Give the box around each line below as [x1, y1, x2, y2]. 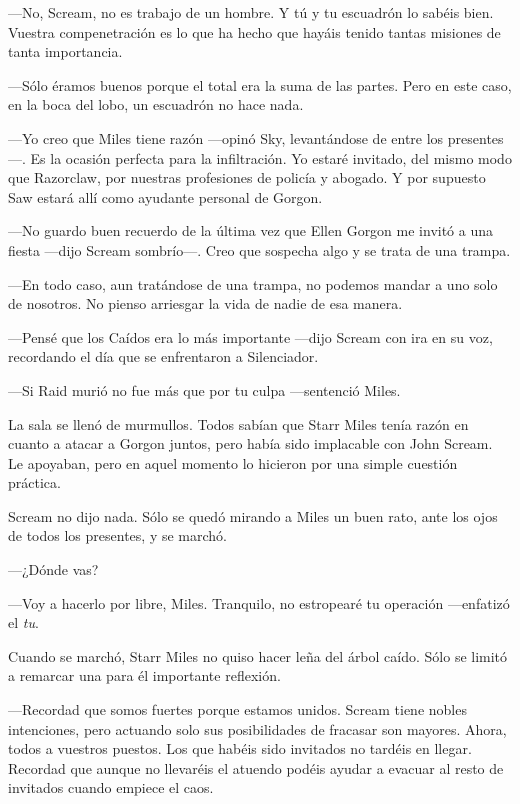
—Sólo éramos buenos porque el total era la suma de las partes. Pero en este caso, [8, 74, 512, 95]
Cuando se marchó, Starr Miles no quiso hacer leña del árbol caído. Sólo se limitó [8, 645, 508, 666]
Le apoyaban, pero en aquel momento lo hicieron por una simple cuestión [8, 452, 458, 473]
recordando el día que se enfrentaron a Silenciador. [8, 346, 319, 367]
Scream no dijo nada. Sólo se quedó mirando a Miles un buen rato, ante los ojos [8, 505, 498, 526]
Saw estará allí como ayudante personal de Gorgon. [8, 186, 323, 207]
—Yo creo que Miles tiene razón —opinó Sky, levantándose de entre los [8, 127, 444, 148]
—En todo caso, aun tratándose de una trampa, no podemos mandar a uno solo [8, 273, 498, 294]
